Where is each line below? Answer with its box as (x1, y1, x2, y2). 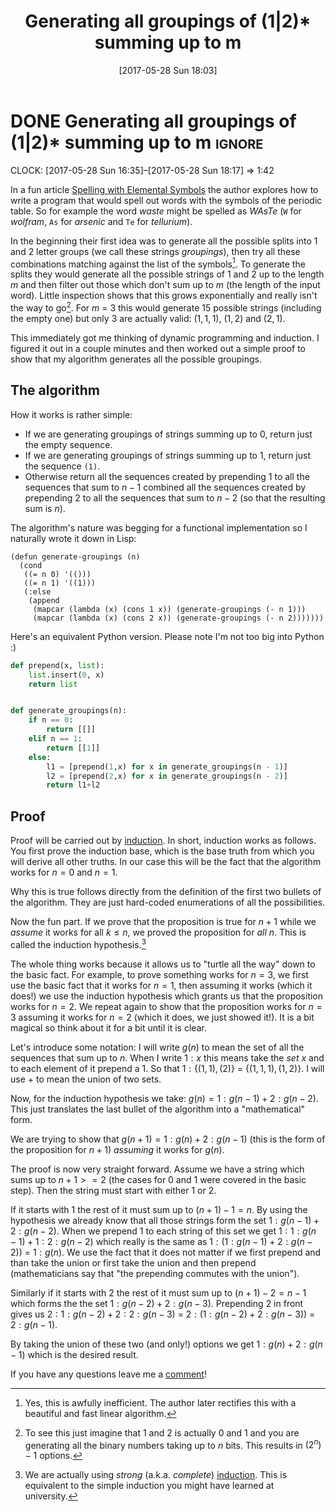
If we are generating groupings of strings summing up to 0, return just (24, 428, 313, 440)
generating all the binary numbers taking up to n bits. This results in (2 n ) (24, 1437, 322, 1451)
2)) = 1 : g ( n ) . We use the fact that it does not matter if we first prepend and (10, 1246, 322, 1258)
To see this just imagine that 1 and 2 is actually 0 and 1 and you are (24, 1426, 300, 1439)
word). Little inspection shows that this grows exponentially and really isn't (10, 290, 318, 302)
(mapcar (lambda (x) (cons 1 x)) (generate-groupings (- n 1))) (32, 604, 307, 614)
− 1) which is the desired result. (10, 1348, 139, 1360)
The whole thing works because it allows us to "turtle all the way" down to (10, 958, 316, 970)
